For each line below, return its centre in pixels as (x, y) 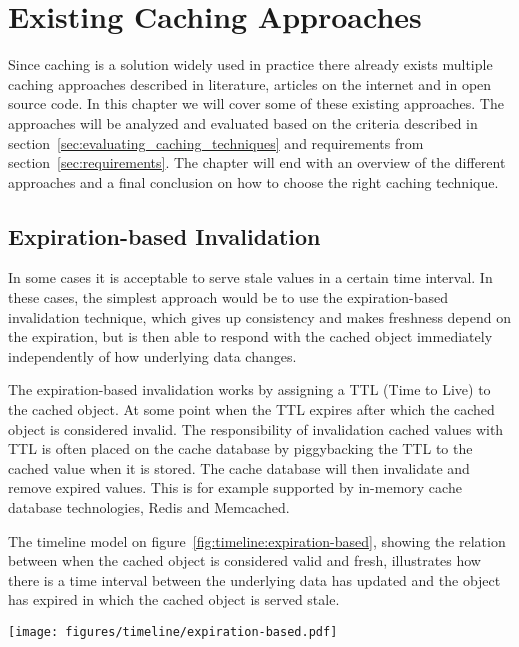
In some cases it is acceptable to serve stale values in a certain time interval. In (250, 277)
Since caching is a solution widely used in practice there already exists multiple (250, 64)
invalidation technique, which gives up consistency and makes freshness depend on (260, 316)
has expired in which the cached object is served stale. (174, 599)
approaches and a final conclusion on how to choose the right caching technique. (253, 181)
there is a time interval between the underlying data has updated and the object (254, 579)
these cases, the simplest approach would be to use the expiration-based (228, 297)
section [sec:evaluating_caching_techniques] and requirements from (216, 142)
